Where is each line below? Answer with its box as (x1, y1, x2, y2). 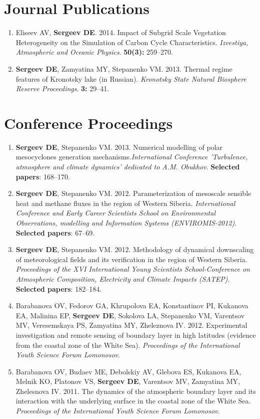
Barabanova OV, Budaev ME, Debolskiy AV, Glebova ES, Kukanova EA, (15, 366, 241, 376)
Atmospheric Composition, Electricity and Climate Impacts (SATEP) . (15, 273, 230, 284)
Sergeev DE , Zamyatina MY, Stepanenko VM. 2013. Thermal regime (15, 63, 232, 74)
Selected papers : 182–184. (15, 283, 102, 294)
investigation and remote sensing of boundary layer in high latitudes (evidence (15, 329, 256, 340)
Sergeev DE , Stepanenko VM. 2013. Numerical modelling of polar (15, 141, 223, 152)
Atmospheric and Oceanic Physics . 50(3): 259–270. (15, 47, 173, 57)
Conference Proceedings (4, 112, 173, 133)
